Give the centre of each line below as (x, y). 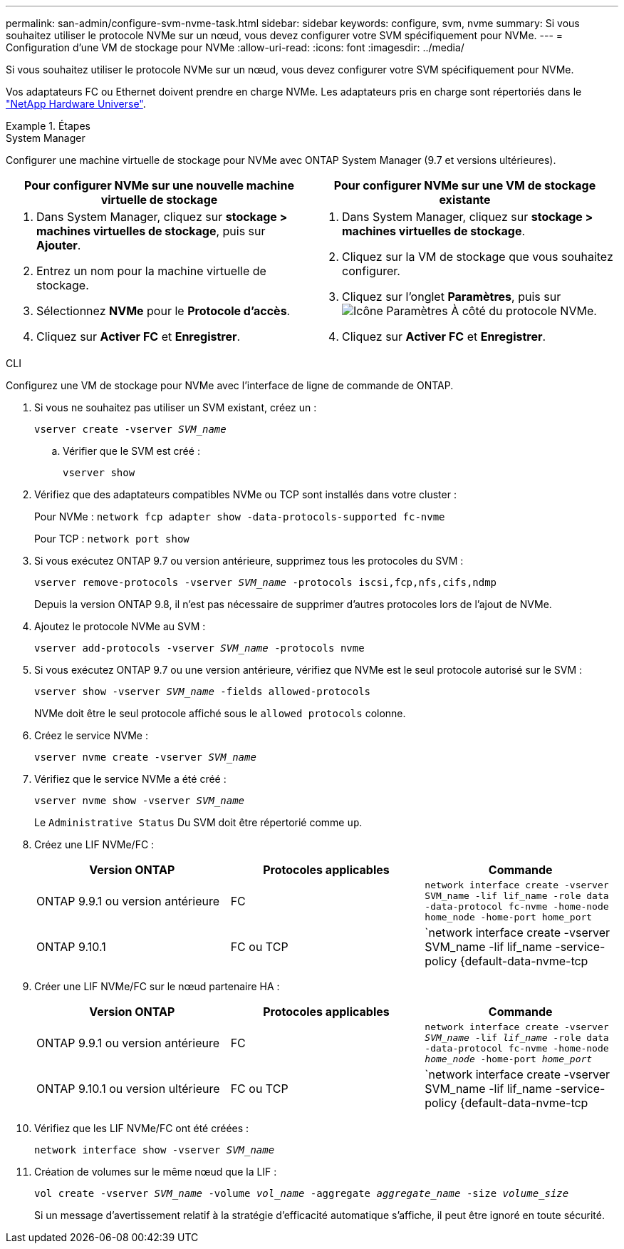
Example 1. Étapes (48, 126)
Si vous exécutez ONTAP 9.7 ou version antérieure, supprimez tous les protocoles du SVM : (249, 561)
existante (465, 200)
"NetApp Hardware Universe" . (76, 104)
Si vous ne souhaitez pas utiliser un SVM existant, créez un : (176, 407)
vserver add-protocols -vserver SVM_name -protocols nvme (199, 648)
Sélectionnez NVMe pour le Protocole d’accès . (163, 311)
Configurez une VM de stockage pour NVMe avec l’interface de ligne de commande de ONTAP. (230, 385)
